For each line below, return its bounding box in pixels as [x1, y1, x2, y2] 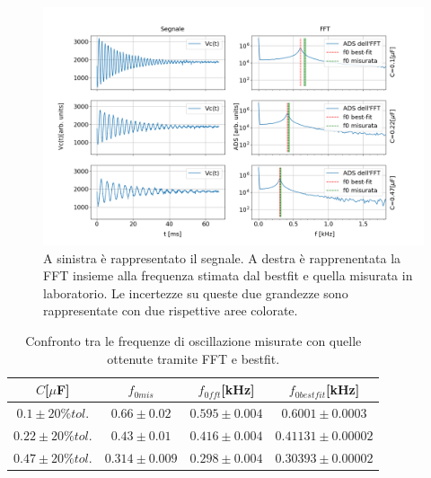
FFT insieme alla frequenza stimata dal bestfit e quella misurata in [43, 266, 413, 285]
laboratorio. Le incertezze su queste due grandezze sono [43, 283, 348, 302]
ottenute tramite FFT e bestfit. [107, 349, 280, 367]
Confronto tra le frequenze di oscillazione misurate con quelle [25, 331, 362, 350]
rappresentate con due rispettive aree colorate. [43, 301, 298, 320]
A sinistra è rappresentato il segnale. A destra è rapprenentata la [43, 248, 401, 267]
